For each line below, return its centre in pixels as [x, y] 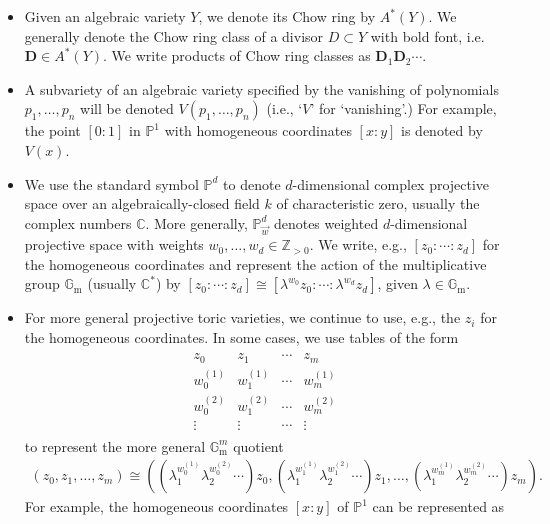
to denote [252, 183]
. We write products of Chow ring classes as [237, 55]
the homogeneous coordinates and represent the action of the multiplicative [255, 263]
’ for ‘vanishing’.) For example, [403, 108]
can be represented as [438, 506]
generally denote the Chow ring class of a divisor [174, 35]
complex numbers [78, 222]
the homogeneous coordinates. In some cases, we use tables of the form [241, 336]
